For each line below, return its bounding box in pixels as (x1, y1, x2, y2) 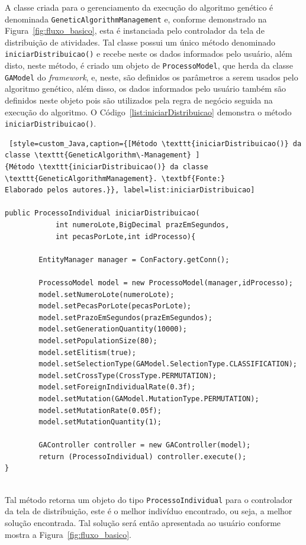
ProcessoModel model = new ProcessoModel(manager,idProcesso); (38, 278, 293, 287)
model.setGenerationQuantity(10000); (38, 325, 187, 334)
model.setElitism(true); (38, 348, 136, 357)
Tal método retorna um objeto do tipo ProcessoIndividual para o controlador (5, 493, 293, 505)
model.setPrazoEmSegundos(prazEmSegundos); (38, 313, 212, 322)
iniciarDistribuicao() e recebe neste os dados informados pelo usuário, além (5, 47, 292, 60)
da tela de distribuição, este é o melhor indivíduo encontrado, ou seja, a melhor (5, 505, 292, 517)
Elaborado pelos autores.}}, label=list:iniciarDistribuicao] (5, 186, 255, 195)
